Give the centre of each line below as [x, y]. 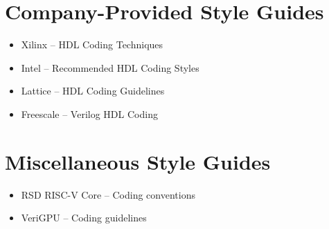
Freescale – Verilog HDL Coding [89, 113]
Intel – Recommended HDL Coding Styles [110, 67]
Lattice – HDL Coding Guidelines [93, 91]
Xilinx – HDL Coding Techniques [92, 44]
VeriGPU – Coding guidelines [84, 218]
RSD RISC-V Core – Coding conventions [108, 194]
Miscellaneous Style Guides [138, 161]
